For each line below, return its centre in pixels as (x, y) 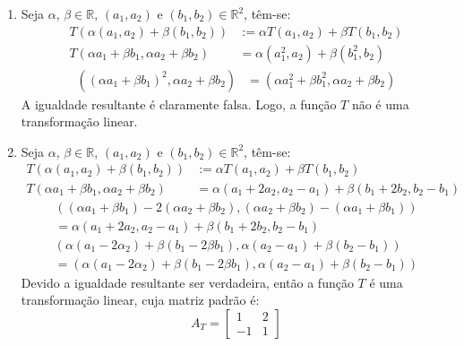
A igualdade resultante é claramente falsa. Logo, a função (179, 104)
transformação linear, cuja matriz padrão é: (140, 300)
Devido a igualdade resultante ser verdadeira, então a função (187, 282)
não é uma (380, 104)
